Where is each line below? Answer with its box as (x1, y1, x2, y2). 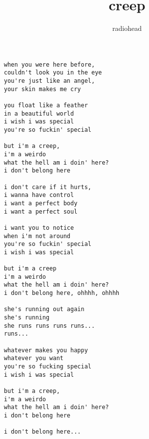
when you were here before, (4, 61, 95, 68)
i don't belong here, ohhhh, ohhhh (4, 290, 120, 297)
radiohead (112, 23, 142, 33)
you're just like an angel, (4, 77, 95, 85)
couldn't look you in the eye (4, 69, 102, 76)
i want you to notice (4, 224, 74, 231)
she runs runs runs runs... (4, 322, 95, 329)
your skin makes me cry (4, 85, 81, 93)
